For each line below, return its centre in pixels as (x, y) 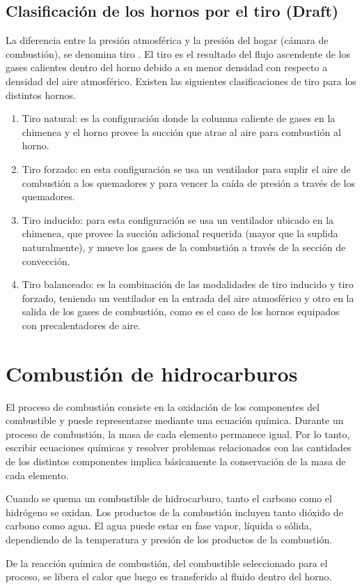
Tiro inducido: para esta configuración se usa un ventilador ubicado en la (178, 219)
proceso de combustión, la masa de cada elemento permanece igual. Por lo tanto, (178, 434)
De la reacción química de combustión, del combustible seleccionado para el (167, 563)
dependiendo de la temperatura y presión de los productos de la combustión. (169, 539)
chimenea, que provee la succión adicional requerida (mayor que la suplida (180, 233)
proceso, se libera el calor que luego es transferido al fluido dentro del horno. (169, 576)
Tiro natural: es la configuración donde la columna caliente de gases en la (179, 118)
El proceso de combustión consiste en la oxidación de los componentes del (163, 406)
